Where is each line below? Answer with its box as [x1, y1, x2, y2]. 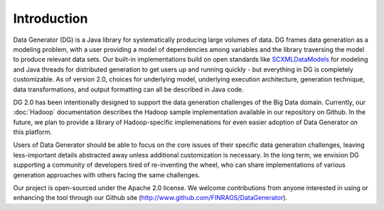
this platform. [13, 128, 53, 136]
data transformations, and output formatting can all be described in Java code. [13, 85, 245, 94]
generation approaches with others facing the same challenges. [13, 170, 201, 179]
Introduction [13, 11, 88, 26]
